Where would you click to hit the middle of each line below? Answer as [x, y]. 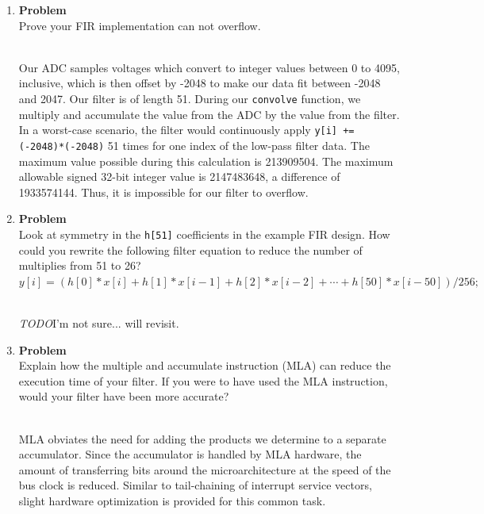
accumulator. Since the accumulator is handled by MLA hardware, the [190, 454]
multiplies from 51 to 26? [80, 265]
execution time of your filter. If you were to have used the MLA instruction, [203, 380]
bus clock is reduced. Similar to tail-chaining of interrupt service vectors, [195, 485]
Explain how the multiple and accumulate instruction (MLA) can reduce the [205, 365]
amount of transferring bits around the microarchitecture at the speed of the [205, 469]
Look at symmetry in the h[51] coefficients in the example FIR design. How [204, 234]
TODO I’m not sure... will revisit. [99, 322]
